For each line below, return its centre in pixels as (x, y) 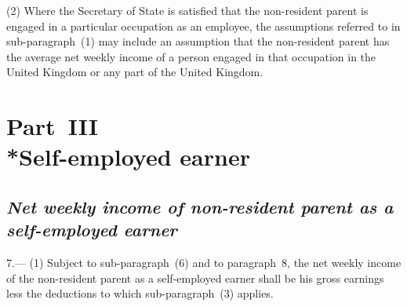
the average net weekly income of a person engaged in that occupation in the (191, 56)
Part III (53, 126)
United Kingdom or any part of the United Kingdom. (135, 72)
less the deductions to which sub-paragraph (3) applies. (140, 293)
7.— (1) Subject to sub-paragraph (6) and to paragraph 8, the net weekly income (204, 263)
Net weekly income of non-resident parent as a (200, 206)
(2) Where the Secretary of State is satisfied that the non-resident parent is (187, 10)
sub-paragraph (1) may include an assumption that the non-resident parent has (198, 41)
